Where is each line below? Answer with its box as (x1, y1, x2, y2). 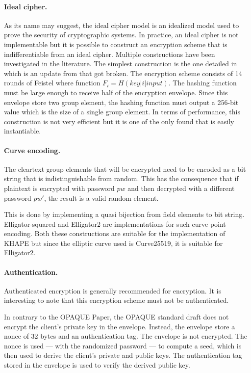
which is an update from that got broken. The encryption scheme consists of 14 (4, 68, 242, 78)
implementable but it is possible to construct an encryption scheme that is (4, 39, 227, 49)
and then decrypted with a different (127, 183, 235, 193)
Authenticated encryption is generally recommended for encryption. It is (4, 285, 221, 295)
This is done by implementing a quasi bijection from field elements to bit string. (4, 209, 245, 219)
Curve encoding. (4, 145, 60, 155)
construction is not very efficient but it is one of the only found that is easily (4, 116, 234, 126)
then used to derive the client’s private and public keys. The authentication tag (4, 350, 242, 360)
